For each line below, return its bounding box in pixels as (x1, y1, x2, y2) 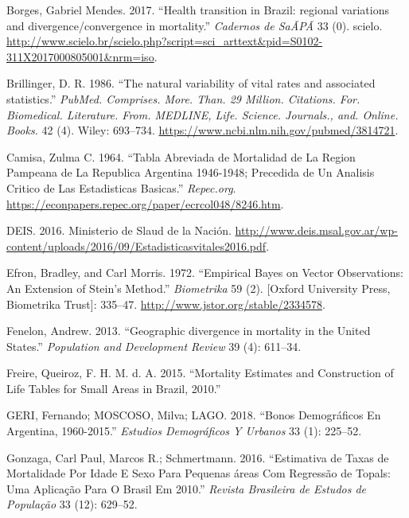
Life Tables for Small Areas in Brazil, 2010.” (6, 380, 221, 396)
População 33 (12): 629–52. (6, 496, 138, 512)
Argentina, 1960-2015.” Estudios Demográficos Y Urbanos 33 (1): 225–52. (6, 423, 362, 439)
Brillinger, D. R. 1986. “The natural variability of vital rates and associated (6, 75, 376, 92)
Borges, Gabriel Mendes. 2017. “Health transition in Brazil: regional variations (6, 2, 389, 18)
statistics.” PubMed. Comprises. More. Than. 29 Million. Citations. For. (6, 90, 360, 107)
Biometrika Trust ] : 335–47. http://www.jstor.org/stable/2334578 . (6, 295, 325, 312)
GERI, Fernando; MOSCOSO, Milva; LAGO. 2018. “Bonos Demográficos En (6, 407, 381, 423)
